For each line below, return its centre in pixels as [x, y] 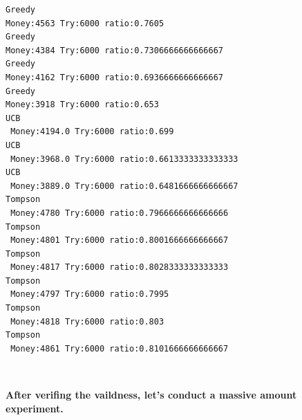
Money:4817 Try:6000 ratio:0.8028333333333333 [120, 267]
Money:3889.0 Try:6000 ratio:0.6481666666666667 [124, 186]
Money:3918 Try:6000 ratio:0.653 [82, 105]
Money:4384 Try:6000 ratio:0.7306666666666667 [114, 50]
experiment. [35, 408]
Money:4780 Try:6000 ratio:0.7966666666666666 [120, 213]
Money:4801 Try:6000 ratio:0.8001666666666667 [120, 240]
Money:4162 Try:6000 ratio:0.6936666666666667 [114, 77]
